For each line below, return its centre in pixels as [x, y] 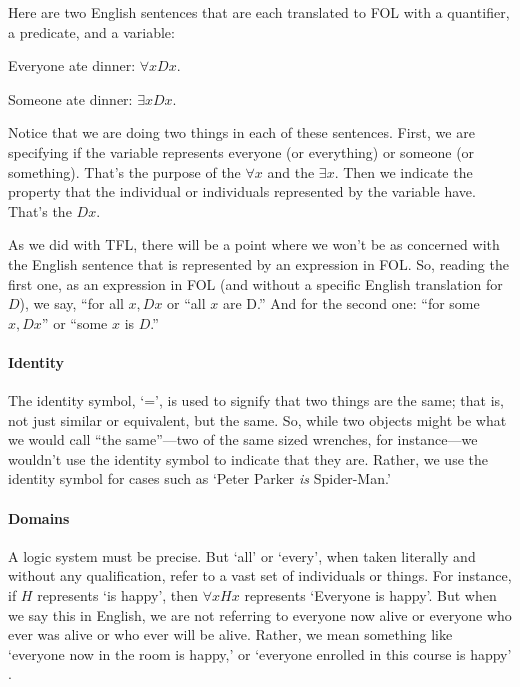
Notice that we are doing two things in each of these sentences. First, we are [241, 132]
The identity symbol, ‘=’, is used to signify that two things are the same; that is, [256, 400]
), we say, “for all [71, 303]
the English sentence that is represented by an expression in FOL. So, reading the [258, 263]
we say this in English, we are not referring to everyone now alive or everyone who [260, 614]
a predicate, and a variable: [91, 31]
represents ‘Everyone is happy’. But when [370, 595]
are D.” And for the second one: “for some [351, 303]
